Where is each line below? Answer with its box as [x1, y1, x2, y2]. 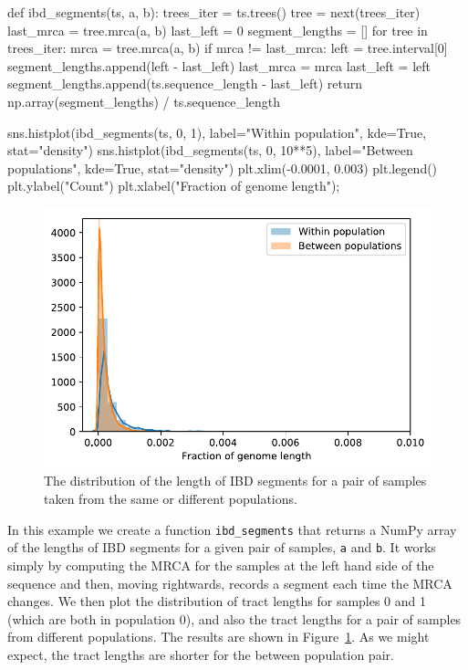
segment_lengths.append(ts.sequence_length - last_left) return [7, 74, 362, 93]
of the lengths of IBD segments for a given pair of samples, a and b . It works [7, 538, 436, 557]
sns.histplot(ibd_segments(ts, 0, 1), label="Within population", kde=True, [7, 122, 427, 141]
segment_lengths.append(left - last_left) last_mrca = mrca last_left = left [7, 56, 432, 75]
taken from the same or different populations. [44, 489, 297, 508]
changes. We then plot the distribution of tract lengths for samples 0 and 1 [7, 591, 427, 611]
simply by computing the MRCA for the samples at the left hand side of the [7, 555, 434, 574]
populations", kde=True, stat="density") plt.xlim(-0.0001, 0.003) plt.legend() [7, 158, 438, 177]
